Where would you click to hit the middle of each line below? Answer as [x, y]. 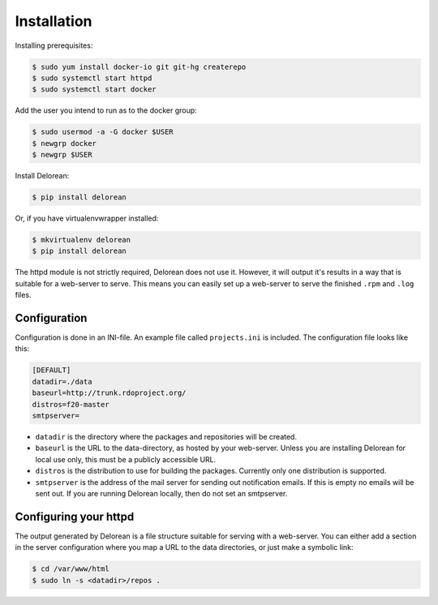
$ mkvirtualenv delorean [82, 240]
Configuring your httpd [75, 516]
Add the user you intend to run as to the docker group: [106, 110]
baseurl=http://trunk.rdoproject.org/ [109, 393]
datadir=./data [62, 382]
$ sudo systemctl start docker [94, 90]
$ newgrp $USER [62, 155]
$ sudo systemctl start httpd [92, 78]
